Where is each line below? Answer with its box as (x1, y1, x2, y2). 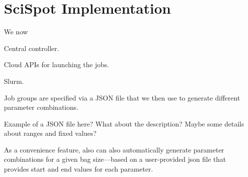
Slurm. (4, 76, 24, 86)
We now (4, 26, 28, 37)
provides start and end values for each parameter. (4, 164, 153, 174)
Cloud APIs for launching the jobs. (4, 59, 109, 70)
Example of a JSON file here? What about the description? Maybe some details (4, 118, 244, 128)
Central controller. (4, 43, 59, 53)
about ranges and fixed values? (4, 128, 97, 138)
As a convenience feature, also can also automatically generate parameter (4, 144, 224, 154)
